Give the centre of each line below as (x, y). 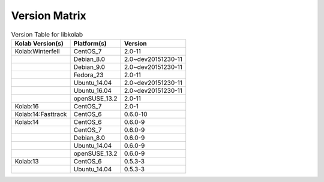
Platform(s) (90, 43)
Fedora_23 (88, 75)
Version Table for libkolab (47, 34)
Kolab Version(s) (39, 43)
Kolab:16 (27, 106)
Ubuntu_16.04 (93, 90)
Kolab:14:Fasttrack (41, 114)
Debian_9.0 (89, 67)
